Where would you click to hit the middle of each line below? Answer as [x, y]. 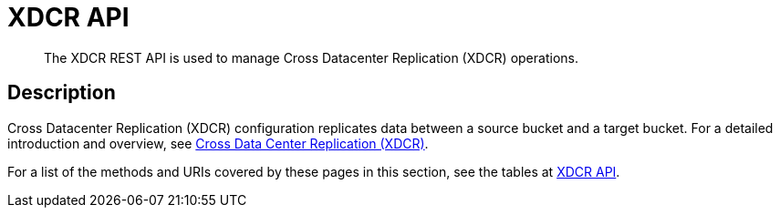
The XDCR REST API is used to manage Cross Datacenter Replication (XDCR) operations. [311, 57]
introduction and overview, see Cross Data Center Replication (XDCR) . [218, 143]
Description [62, 93]
